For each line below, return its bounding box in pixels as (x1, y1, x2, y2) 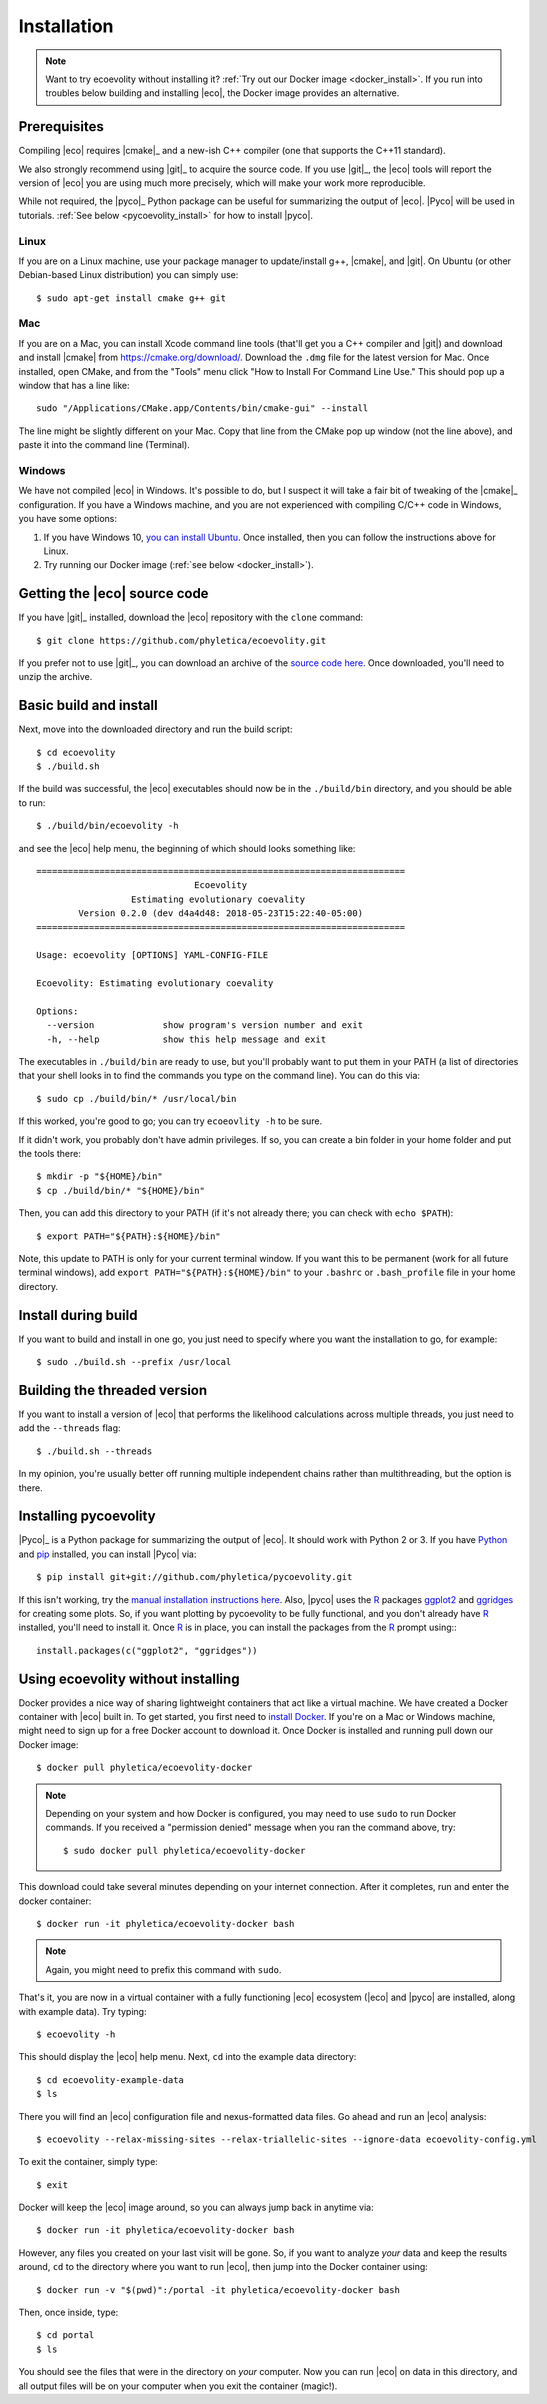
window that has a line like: (18, 380, 130, 392)
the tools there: (18, 1148, 82, 1160)
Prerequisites (18, 118, 104, 135)
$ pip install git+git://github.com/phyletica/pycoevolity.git (36, 1571, 353, 1583)
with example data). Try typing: (18, 2005, 147, 2017)
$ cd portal (36, 2330, 95, 2341)
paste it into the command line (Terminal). (18, 439, 190, 451)
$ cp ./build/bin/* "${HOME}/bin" (36, 1185, 205, 1196)
